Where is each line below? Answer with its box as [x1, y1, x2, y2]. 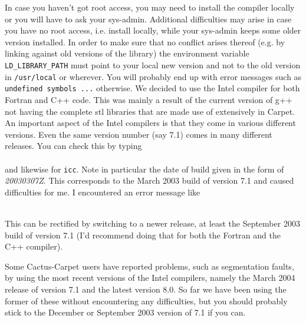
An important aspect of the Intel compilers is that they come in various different [5, 117, 296, 129]
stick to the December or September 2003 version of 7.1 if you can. [5, 306, 246, 318]
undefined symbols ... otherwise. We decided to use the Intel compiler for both [5, 82, 300, 94]
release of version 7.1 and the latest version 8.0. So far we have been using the [5, 283, 287, 295]
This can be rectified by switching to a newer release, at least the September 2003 [5, 217, 300, 229]
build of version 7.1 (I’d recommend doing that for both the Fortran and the [5, 228, 281, 241]
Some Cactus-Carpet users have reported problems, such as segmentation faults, [5, 260, 294, 272]
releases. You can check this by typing [5, 140, 142, 152]
